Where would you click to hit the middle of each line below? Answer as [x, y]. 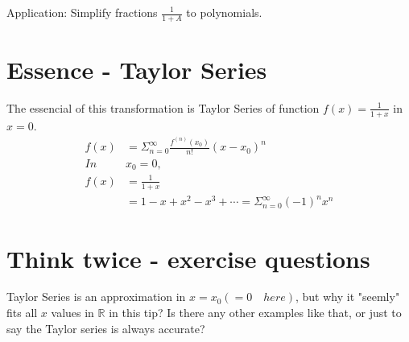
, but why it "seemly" [347, 297]
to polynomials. [224, 12]
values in [72, 313]
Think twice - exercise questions [188, 258]
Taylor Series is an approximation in [96, 297]
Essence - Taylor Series [137, 70]
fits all [22, 313]
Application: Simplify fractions [82, 12]
